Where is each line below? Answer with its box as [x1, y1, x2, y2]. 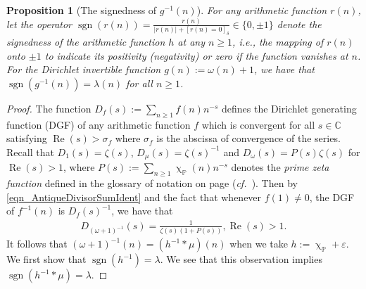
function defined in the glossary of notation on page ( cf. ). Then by [6, 176, 298, 191]
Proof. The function [6, 101, 91, 115]
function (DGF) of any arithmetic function [6, 117, 191, 131]
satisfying [6, 131, 47, 146]
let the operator [6, 16, 72, 31]
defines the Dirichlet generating [221, 101, 357, 115]
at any [177, 34, 205, 49]
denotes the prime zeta [231, 160, 329, 174]
